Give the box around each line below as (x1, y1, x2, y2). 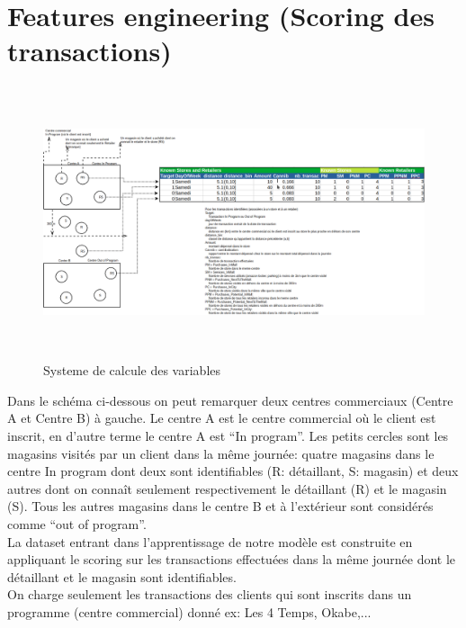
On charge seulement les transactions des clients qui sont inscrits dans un (7, 585, 412, 604)
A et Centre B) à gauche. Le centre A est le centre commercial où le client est (7, 408, 436, 427)
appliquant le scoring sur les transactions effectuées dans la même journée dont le (7, 550, 456, 569)
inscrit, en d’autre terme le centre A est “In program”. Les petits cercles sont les (7, 426, 449, 445)
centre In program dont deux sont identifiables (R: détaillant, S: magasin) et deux (7, 462, 459, 480)
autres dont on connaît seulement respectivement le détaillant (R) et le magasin (7, 479, 447, 498)
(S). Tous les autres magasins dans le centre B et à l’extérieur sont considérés (7, 497, 434, 516)
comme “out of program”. (7, 515, 147, 534)
